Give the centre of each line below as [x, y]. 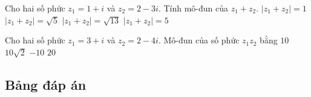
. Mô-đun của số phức [199, 40]
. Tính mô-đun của [193, 8]
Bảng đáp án [46, 84]
